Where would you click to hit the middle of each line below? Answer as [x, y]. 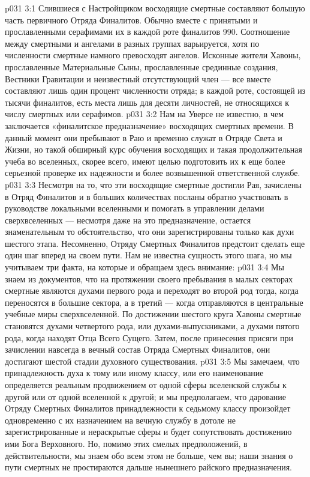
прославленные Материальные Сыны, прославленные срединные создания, [142, 66]
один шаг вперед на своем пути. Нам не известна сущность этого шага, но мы [148, 255]
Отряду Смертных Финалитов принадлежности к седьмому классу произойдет [148, 408]
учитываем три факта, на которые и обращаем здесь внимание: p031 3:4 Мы [145, 267]
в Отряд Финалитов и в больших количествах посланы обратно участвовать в [147, 196]
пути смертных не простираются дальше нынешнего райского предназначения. [148, 467]
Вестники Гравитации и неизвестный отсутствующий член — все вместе [138, 78]
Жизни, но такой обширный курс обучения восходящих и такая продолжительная [154, 149]
